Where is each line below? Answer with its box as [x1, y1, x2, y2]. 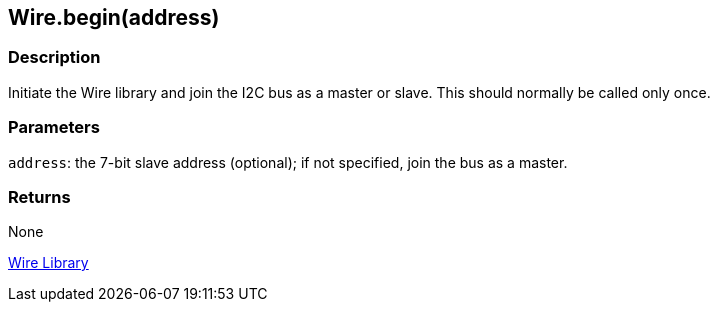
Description [8, 47, 101, 68]
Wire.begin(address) [8, 5, 220, 30]
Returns [8, 186, 71, 207]
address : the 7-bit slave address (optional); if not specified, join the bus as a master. [8, 153, 568, 171]
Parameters [8, 117, 100, 138]
